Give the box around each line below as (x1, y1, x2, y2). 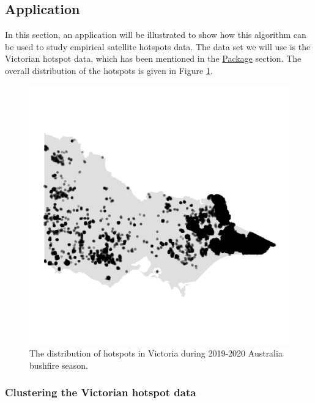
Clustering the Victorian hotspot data (5, 385, 196, 400)
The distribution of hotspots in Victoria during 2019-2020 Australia (29, 347, 283, 360)
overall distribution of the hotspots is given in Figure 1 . (5, 64, 213, 76)
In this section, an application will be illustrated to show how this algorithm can (5, 28, 306, 41)
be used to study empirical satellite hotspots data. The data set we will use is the (5, 40, 311, 53)
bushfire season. (29, 358, 88, 371)
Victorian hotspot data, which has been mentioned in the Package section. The (5, 52, 302, 65)
